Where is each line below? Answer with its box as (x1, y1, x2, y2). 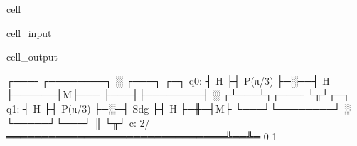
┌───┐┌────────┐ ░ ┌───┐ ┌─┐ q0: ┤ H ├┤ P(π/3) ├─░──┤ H (6, 73, 330, 88)
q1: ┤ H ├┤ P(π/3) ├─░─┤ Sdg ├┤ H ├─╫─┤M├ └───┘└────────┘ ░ (6, 100, 351, 115)
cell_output (6, 49, 58, 64)
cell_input (6, 25, 52, 40)
